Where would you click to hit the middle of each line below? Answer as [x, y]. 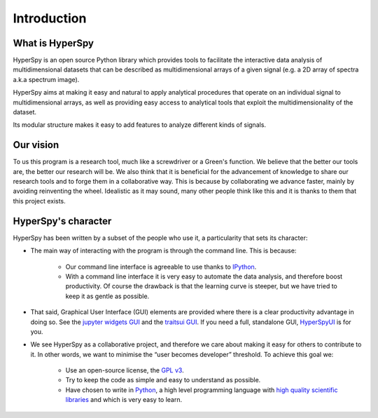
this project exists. [39, 201]
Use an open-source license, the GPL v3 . [125, 370]
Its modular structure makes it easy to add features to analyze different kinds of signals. [139, 125]
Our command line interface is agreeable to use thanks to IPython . [161, 267]
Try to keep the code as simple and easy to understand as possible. [163, 380]
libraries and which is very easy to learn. [124, 400]
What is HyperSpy [54, 43]
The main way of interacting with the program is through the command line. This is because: [163, 251]
